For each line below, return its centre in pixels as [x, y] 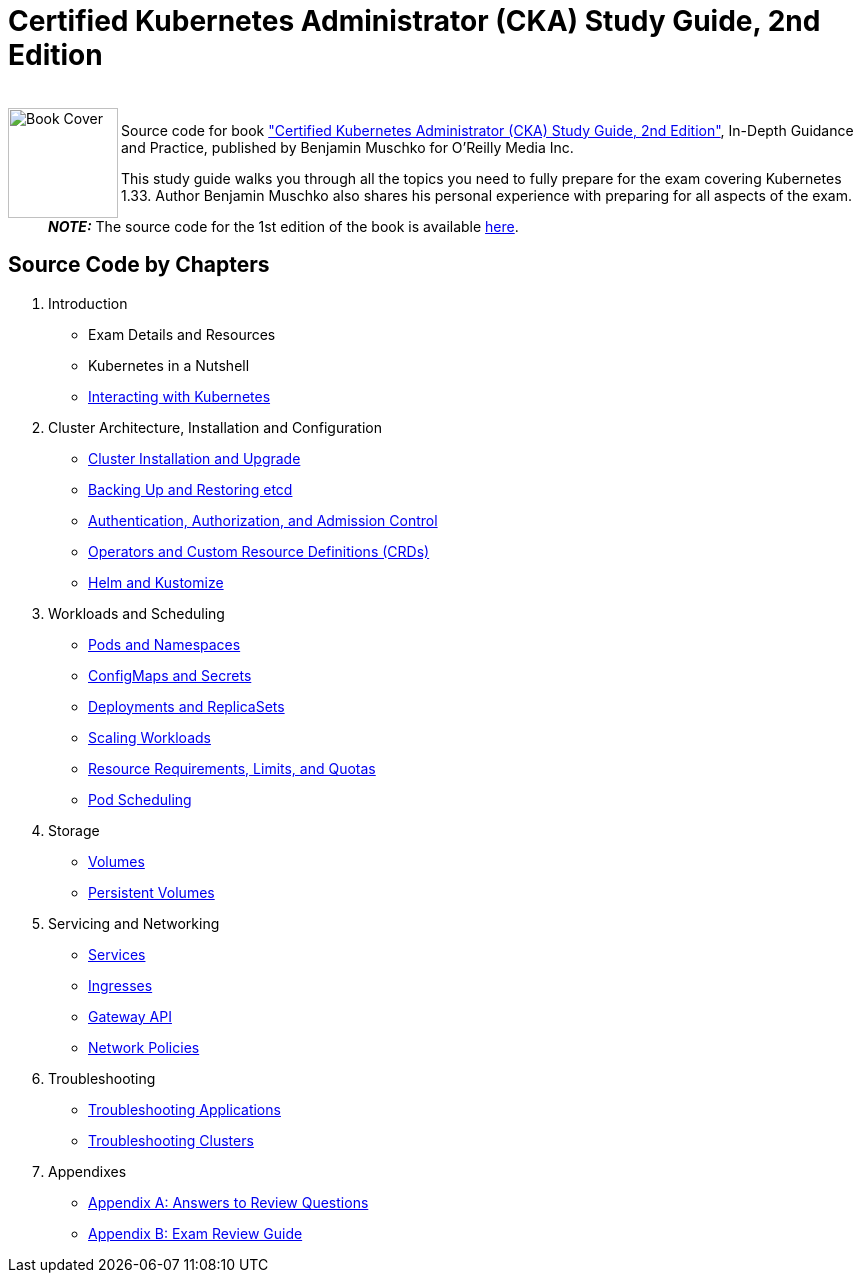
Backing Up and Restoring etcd [190, 489]
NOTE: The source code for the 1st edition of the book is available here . [283, 226]
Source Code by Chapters [139, 265]
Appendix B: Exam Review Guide [195, 1233]
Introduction [88, 303]
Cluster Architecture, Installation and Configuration [215, 427]
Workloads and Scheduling [136, 613]
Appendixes [87, 1171]
